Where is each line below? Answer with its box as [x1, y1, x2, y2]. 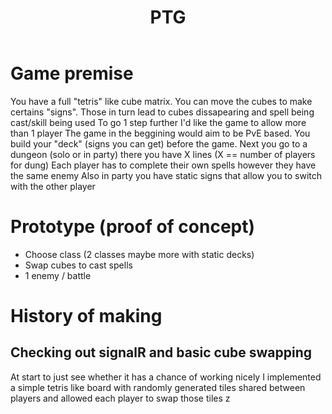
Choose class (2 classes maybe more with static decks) [24, 248, 255, 260]
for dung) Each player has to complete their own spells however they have [10, 159, 317, 171]
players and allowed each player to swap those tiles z [10, 392, 231, 404]
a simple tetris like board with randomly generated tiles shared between [10, 381, 306, 393]
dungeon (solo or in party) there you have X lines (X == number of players [10, 148, 316, 160]
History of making [10, 305, 163, 328]
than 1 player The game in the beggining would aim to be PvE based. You [10, 127, 311, 139]
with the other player [10, 180, 96, 192]
